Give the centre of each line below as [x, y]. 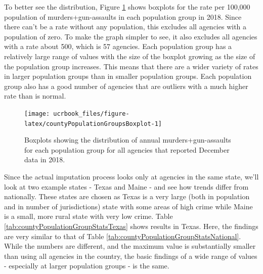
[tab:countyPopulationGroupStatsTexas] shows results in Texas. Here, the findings [131, 226]
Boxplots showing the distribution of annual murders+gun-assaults [128, 140]
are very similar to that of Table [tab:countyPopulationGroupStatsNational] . [123, 236]
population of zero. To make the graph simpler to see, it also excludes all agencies [131, 36]
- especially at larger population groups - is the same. [87, 266]
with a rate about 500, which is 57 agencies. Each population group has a [118, 46]
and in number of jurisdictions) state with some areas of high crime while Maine [128, 206]
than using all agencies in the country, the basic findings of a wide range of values [131, 256]
